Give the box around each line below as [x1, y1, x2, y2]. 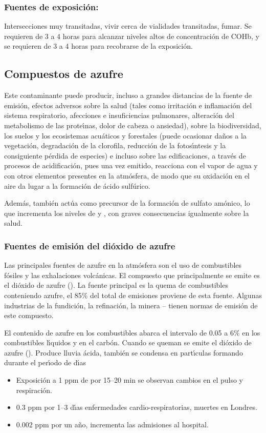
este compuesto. [4, 310, 54, 321]
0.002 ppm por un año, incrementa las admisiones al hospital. [16, 419, 209, 429]
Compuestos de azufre [4, 66, 123, 82]
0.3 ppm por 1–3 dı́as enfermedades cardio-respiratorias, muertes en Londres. [16, 402, 257, 412]
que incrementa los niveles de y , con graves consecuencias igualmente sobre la [4, 207, 249, 218]
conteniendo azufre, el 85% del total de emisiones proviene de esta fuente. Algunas [4, 289, 262, 300]
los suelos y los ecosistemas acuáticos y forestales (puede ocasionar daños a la [4, 130, 247, 141]
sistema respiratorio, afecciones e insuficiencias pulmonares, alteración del [4, 110, 234, 121]
